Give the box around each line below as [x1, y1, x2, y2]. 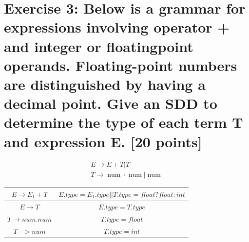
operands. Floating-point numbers [4, 55, 237, 75]
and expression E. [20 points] [4, 131, 202, 151]
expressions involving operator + [4, 17, 230, 37]
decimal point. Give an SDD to [4, 93, 217, 113]
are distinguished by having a [4, 74, 206, 94]
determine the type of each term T [4, 112, 243, 132]
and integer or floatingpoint [4, 36, 193, 56]
